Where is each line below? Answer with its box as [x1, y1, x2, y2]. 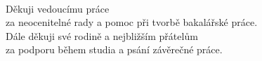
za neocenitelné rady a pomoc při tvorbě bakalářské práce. [6, 15, 258, 29]
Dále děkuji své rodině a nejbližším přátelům [6, 28, 198, 43]
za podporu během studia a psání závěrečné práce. [6, 42, 223, 57]
